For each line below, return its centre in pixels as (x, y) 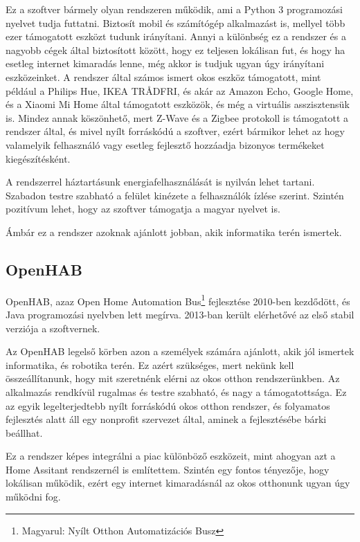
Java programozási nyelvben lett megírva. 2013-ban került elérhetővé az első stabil (180, 314)
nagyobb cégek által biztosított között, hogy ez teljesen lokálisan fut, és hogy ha (175, 49)
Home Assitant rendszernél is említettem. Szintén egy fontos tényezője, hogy (168, 469)
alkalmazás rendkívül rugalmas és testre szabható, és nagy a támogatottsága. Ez (176, 391)
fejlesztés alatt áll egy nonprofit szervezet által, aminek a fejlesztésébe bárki (166, 419)
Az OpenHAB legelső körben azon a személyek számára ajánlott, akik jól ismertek (180, 351)
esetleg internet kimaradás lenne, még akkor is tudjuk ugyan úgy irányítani (165, 63)
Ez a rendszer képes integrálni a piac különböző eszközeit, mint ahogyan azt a (171, 456)
